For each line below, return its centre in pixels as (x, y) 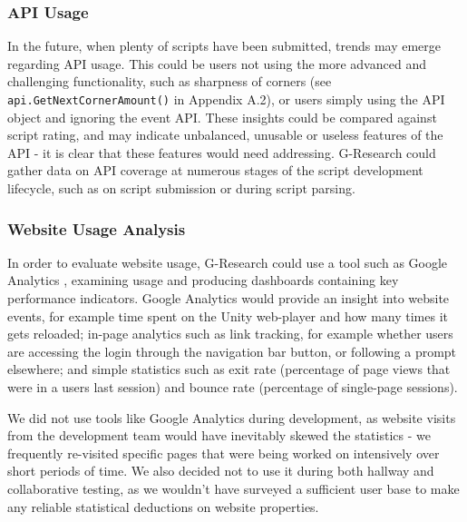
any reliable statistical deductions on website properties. (163, 506)
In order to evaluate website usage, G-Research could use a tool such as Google (228, 262)
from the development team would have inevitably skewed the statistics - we (219, 435)
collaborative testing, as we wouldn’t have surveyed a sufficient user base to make (233, 488)
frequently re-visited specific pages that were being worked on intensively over (224, 453)
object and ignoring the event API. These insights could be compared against (222, 117)
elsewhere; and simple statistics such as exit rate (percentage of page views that (229, 369)
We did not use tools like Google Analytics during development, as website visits (232, 417)
